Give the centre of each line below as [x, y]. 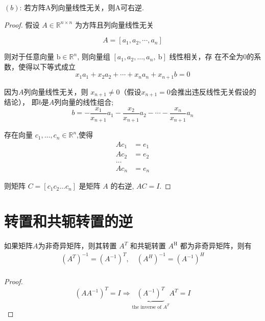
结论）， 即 [21, 102]
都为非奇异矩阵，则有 [216, 246]
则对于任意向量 [29, 56]
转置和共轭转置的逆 [69, 221]
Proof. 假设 [22, 24]
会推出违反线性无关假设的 [213, 91]
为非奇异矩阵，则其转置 [77, 246]
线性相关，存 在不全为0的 [212, 56]
